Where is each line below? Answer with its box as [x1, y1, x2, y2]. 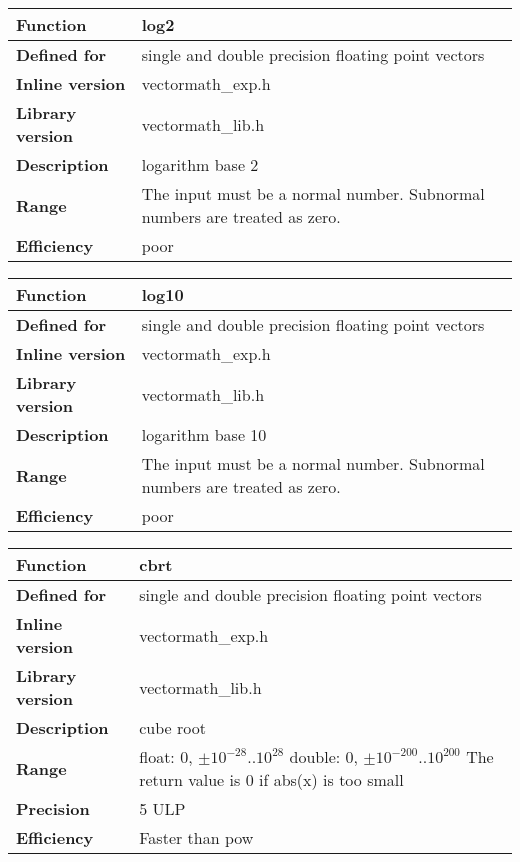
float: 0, [139, 745, 193, 768]
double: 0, [289, 745, 359, 768]
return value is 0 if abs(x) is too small [139, 768, 404, 791]
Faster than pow [139, 826, 254, 849]
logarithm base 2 [141, 153, 259, 176]
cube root [139, 716, 206, 739]
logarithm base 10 [141, 423, 267, 446]
